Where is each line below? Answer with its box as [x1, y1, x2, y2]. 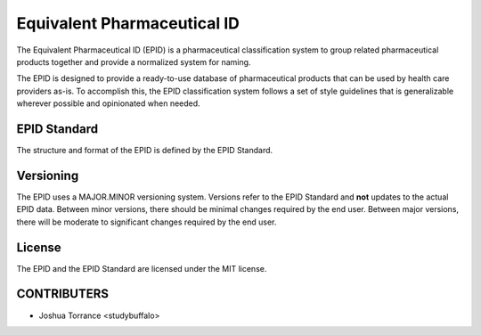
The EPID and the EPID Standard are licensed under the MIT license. [16, 263, 267, 274]
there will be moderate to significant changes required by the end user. [16, 217, 277, 227]
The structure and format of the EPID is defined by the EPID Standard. [16, 145, 273, 156]
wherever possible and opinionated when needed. [16, 98, 200, 109]
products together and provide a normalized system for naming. [16, 56, 251, 67]
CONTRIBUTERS [16, 286, 110, 302]
